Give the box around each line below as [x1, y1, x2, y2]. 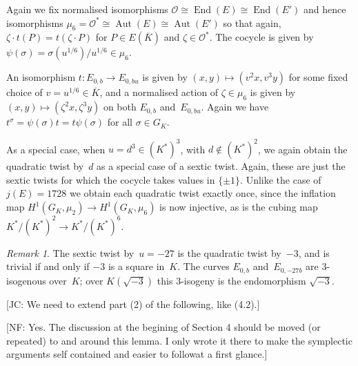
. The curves [177, 259, 230, 273]
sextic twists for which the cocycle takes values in [6, 172, 215, 186]
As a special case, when [6, 142, 106, 156]
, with [180, 142, 206, 156]
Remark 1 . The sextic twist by [6, 245, 135, 260]
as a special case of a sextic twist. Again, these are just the [97, 159, 346, 173]
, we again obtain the [258, 142, 348, 156]
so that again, [223, 15, 281, 30]
